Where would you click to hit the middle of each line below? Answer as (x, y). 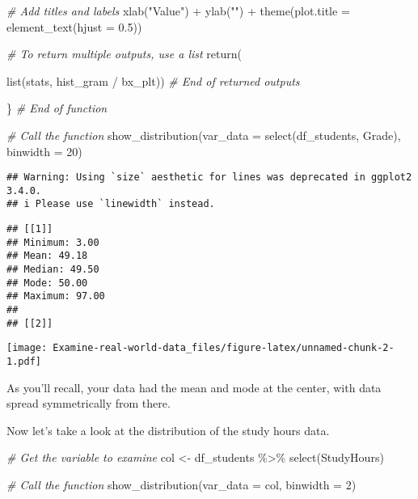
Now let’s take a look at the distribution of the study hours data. (168, 430)
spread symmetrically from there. (89, 403)
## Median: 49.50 (53, 270)
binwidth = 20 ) (44, 151)
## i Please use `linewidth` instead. (111, 204)
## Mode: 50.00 (47, 283)
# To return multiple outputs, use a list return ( (124, 54)
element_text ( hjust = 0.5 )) (74, 26)
